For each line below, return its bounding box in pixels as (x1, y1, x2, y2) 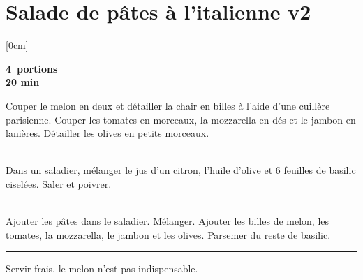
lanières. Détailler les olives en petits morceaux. (6, 126, 209, 140)
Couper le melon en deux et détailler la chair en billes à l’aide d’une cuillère (6, 98, 330, 112)
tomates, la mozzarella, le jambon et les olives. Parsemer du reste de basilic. (6, 227, 331, 242)
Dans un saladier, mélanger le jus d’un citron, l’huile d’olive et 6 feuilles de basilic (6, 163, 356, 177)
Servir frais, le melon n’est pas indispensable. (6, 261, 198, 276)
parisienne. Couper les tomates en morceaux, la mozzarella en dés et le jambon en (6, 112, 356, 126)
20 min (6, 75, 40, 89)
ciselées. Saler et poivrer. (6, 176, 112, 191)
